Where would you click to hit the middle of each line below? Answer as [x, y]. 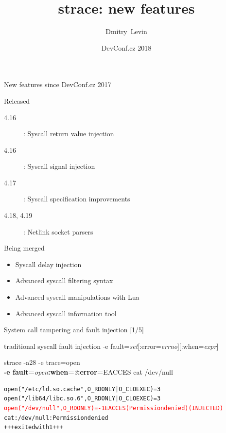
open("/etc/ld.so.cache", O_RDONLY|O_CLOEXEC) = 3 [82, 389]
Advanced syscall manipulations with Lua [77, 297]
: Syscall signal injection [59, 166]
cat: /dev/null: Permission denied [56, 418]
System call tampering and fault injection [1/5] [74, 330]
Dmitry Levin [126, 31]
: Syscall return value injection [69, 134]
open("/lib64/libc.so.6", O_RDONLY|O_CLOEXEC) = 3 [82, 399]
